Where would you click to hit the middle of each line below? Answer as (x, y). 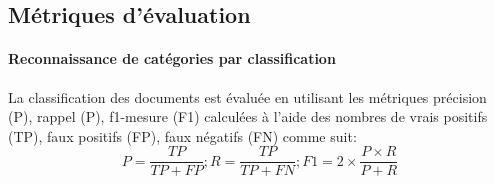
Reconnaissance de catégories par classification (172, 58)
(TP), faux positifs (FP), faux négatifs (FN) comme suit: (182, 135)
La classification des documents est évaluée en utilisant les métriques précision (247, 96)
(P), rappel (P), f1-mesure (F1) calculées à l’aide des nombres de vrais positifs (248, 116)
